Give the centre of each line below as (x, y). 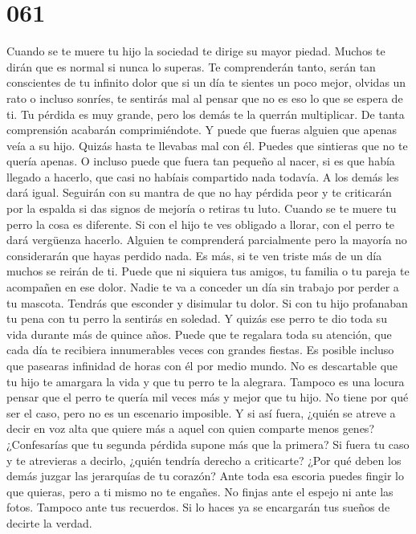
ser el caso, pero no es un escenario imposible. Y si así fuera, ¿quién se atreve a (201, 412)
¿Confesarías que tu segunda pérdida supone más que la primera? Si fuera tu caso (208, 444)
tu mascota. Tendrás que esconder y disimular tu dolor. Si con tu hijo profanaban (207, 302)
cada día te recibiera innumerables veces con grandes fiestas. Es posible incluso (200, 350)
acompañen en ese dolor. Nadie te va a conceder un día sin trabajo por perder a (203, 287)
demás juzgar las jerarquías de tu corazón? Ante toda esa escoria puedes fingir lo (205, 476)
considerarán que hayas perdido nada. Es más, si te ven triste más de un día (194, 255)
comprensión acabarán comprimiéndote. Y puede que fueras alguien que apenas (202, 130)
